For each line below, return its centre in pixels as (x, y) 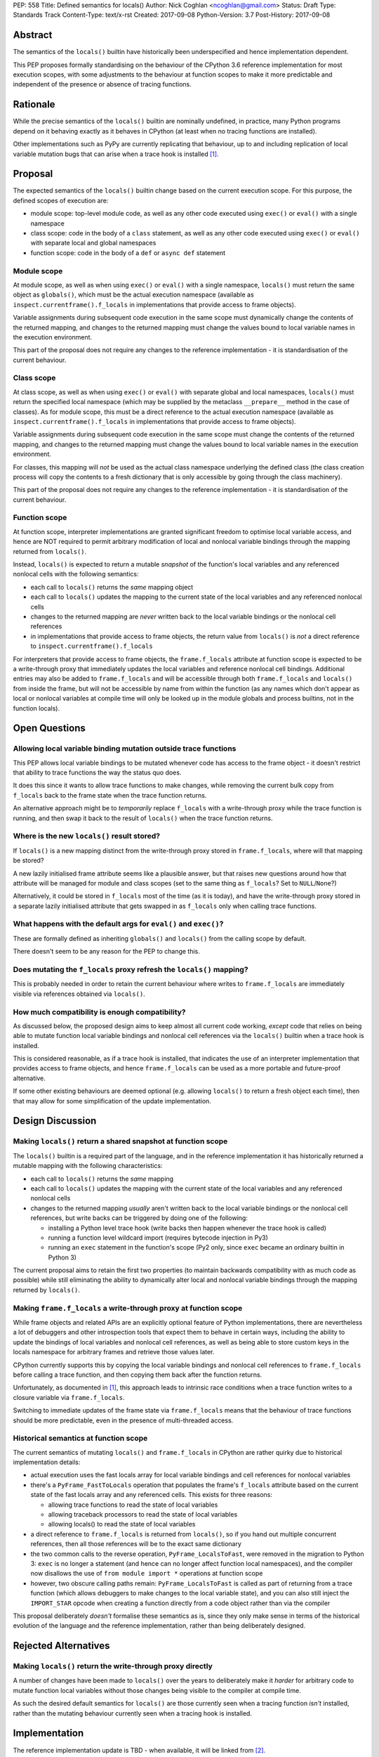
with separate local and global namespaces (93, 243)
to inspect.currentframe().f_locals (92, 646)
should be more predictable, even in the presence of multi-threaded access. (123, 1420)
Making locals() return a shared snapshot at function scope (120, 1141)
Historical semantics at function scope (80, 1439)
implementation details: (47, 1463)
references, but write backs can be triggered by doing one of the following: (139, 1218)
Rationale (34, 104)
